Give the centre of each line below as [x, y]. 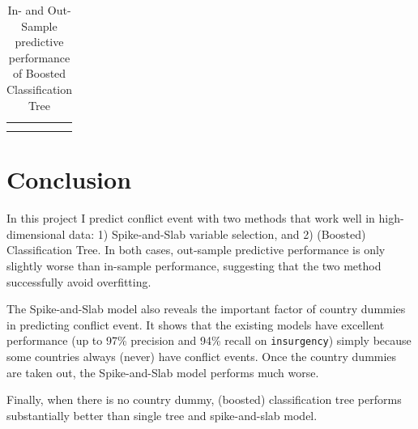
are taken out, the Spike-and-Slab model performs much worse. [163, 372]
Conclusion [69, 179]
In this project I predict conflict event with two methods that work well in [191, 218]
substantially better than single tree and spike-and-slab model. [162, 415]
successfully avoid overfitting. [79, 281]
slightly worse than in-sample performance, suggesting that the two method [194, 266]
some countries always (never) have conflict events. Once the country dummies [202, 357]
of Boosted [39, 73]
